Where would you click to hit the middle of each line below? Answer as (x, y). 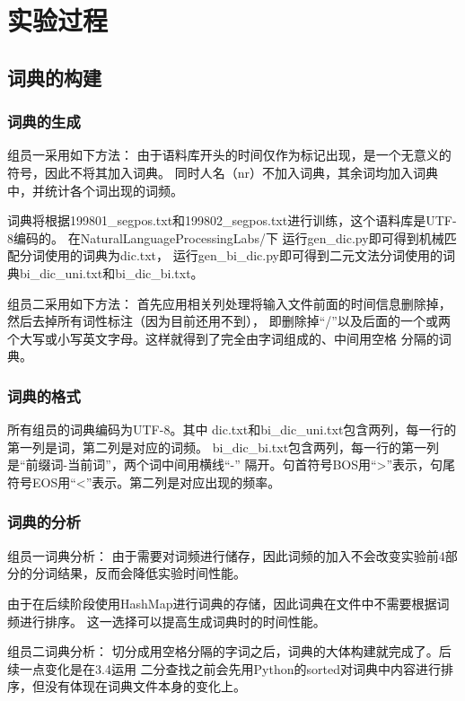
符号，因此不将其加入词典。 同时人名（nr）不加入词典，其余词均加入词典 (223, 172)
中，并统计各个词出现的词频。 (95, 190)
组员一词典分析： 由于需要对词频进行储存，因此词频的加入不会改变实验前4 (226, 555)
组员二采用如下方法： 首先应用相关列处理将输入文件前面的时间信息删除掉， (229, 303)
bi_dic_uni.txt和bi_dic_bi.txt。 (111, 272)
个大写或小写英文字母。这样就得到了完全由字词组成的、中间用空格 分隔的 (223, 338)
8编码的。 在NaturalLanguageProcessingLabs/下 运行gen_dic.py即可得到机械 (226, 237)
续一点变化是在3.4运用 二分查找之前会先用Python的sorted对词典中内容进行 (224, 668)
